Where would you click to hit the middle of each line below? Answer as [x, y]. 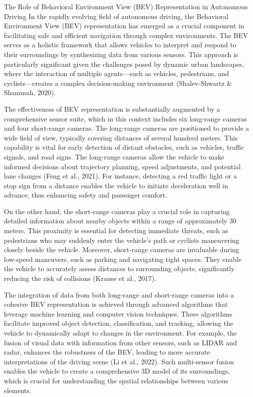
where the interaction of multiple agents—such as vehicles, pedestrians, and [117, 73]
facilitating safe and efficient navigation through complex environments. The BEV [126, 35]
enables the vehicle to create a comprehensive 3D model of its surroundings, [117, 371]
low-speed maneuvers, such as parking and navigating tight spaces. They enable [123, 259]
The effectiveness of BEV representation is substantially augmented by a [112, 109]
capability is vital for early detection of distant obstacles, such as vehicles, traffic [124, 147]
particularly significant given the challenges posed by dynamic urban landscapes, [124, 64]
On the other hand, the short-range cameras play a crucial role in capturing [117, 211]
